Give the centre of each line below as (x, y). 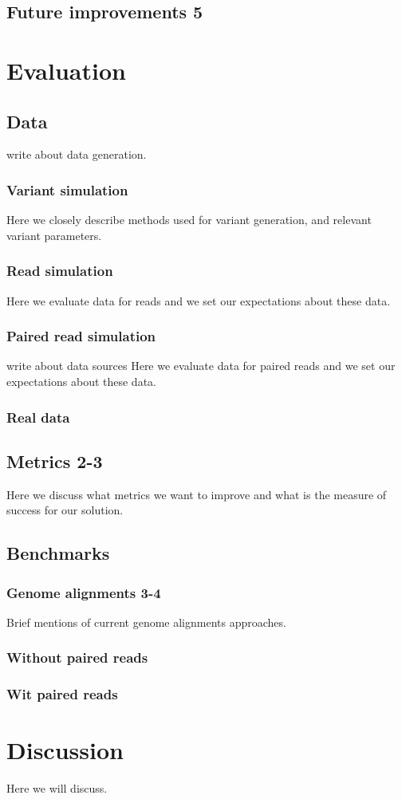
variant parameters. (54, 235)
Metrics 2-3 (55, 461)
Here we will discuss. (57, 788)
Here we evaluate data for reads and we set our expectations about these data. (199, 300)
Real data (38, 417)
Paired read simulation (81, 336)
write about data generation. (77, 154)
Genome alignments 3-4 (84, 592)
